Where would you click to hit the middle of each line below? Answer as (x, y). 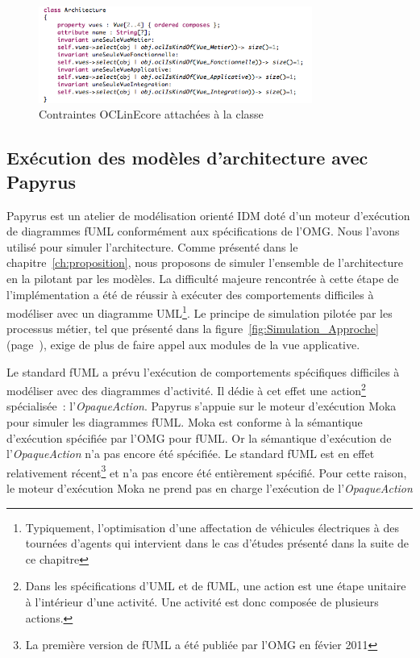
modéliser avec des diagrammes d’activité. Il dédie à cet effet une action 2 (186, 389)
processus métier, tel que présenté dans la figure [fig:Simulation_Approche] (193, 329)
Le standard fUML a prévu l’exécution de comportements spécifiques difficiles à (203, 371)
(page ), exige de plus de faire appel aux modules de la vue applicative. (183, 344)
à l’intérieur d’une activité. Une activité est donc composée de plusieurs (202, 602)
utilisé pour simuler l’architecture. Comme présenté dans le (152, 246)
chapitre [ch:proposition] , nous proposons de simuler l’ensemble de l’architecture (205, 262)
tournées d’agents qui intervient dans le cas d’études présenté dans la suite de (217, 543)
